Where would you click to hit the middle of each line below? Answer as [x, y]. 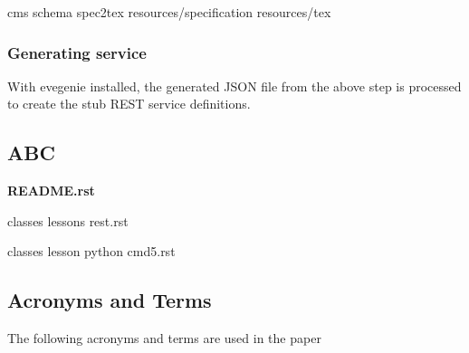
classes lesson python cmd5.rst [91, 251]
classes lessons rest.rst [68, 220]
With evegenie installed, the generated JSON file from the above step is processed [234, 86]
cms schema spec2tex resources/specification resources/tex [169, 12]
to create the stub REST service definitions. [129, 104]
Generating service [77, 52]
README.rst [51, 191]
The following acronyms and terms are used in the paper [164, 338]
